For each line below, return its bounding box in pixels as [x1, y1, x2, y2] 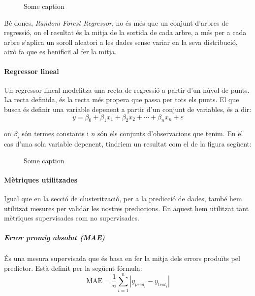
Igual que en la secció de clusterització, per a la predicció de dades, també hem [4, 193, 242, 204]
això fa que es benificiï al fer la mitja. [4, 46, 117, 57]
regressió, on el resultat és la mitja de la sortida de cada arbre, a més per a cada [4, 27, 247, 37]
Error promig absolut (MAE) [4, 232, 105, 242]
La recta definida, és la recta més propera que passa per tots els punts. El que [4, 94, 239, 105]
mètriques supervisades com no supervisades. [4, 213, 139, 223]
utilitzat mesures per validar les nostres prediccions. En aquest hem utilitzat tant [4, 203, 249, 213]
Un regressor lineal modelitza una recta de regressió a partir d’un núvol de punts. [4, 84, 250, 95]
